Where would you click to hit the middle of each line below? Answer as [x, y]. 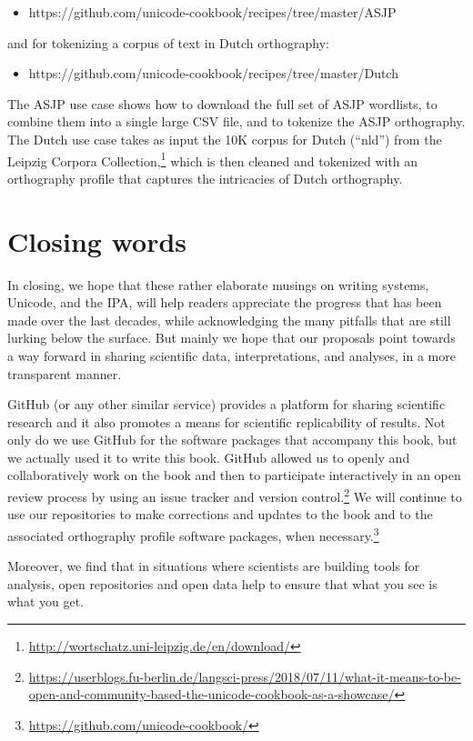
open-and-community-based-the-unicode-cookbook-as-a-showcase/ [211, 694]
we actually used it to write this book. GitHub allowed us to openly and [209, 457]
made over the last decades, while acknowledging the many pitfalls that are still [229, 320]
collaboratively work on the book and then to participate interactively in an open [234, 475]
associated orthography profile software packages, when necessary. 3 [193, 534]
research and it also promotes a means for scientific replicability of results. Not [226, 421]
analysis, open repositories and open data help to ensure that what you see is [222, 583]
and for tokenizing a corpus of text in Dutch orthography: [168, 42]
